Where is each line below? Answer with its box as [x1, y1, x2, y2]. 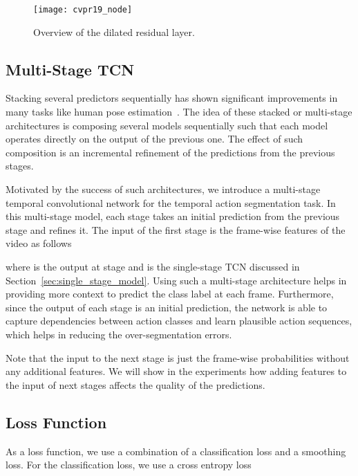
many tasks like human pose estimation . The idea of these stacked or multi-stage [6, 104, 352, 119]
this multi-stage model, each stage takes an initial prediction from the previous [6, 209, 340, 223]
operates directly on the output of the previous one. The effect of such [6, 131, 303, 146]
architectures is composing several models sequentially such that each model [6, 118, 328, 132]
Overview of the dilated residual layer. [33, 24, 195, 39]
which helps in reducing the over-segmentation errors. [6, 327, 232, 341]
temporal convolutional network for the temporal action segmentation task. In [6, 195, 336, 210]
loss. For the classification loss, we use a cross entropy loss [6, 457, 252, 472]
